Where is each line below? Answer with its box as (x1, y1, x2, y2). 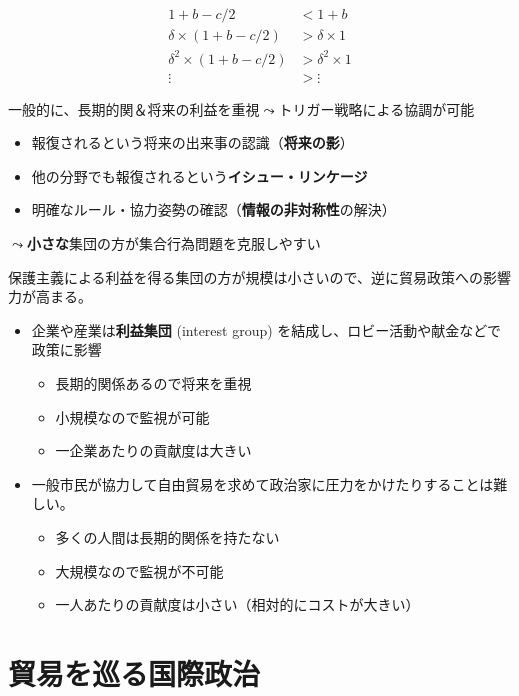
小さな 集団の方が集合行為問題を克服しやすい (26, 233, 321, 253)
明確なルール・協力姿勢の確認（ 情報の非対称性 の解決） (31, 199, 396, 220)
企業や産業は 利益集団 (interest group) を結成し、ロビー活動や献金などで (31, 319, 502, 340)
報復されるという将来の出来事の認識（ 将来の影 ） (31, 132, 354, 153)
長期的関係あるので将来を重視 (55, 372, 252, 393)
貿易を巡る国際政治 (8, 652, 261, 693)
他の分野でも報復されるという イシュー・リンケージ (31, 165, 368, 186)
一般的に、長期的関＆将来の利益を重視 (8, 98, 260, 119)
